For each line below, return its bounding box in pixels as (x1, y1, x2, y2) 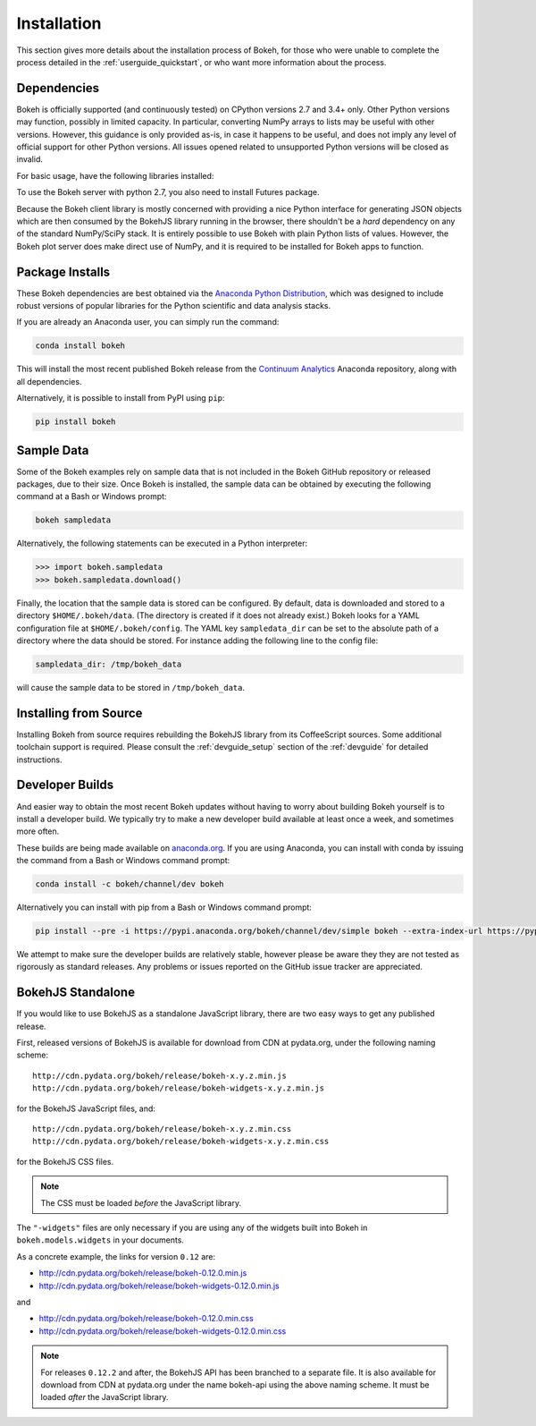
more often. (16, 826, 60, 836)
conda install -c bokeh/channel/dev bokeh (35, 879, 224, 889)
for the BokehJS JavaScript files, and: (16, 1103, 156, 1114)
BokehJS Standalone (16, 985, 136, 1000)
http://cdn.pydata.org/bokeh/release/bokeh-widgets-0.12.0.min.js (38, 1280, 281, 1291)
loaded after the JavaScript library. (40, 1392, 169, 1403)
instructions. (16, 754, 63, 765)
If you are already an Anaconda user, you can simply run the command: (16, 317, 280, 327)
